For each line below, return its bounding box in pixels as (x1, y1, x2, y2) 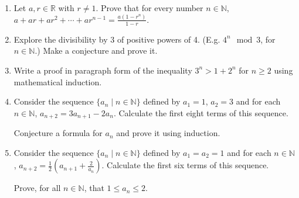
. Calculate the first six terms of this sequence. (101, 159, 269, 171)
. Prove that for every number (96, 2, 203, 13)
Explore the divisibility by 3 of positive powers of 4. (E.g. (13, 33, 220, 45)
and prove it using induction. (116, 127, 220, 139)
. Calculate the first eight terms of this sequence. (113, 106, 288, 119)
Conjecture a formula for (13, 127, 103, 139)
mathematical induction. (13, 75, 102, 88)
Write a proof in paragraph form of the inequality (13, 64, 192, 76)
